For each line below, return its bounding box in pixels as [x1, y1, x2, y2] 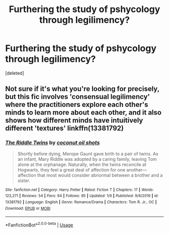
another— [126, 166, 147, 172]
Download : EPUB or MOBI [5, 206, 51, 211]
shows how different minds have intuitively [5, 116, 143, 125]
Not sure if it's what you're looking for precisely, [5, 85, 159, 93]
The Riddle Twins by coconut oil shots [5, 139, 100, 146]
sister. [17, 178, 31, 184]
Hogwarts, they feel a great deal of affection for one [17, 166, 126, 172]
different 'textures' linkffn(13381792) [5, 124, 124, 133]
